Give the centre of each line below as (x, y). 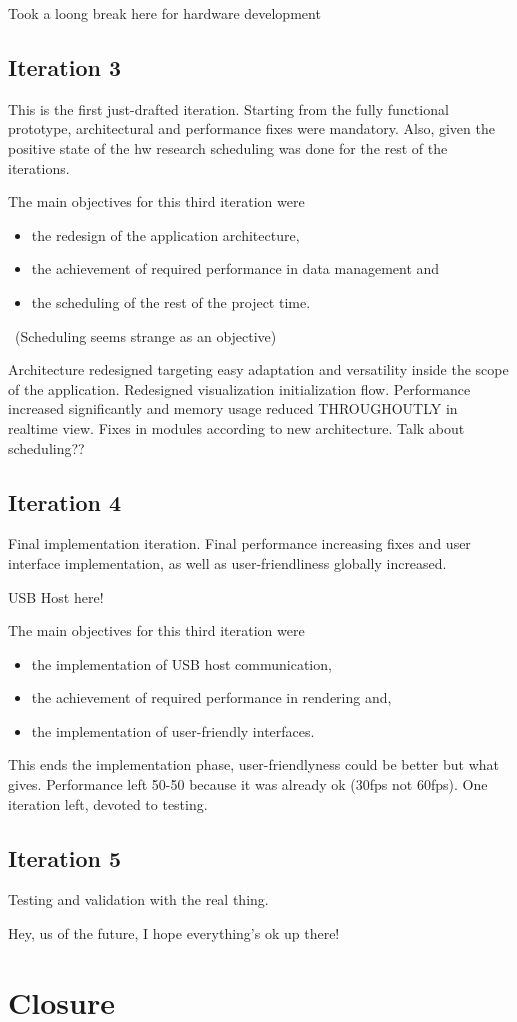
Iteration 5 (65, 857)
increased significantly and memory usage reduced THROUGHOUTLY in (233, 408)
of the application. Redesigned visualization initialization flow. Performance (239, 388)
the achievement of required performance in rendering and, (211, 697)
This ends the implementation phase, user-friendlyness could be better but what (253, 764)
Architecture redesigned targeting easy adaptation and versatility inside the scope (258, 369)
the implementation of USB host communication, (181, 663)
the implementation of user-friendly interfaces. (173, 730)
